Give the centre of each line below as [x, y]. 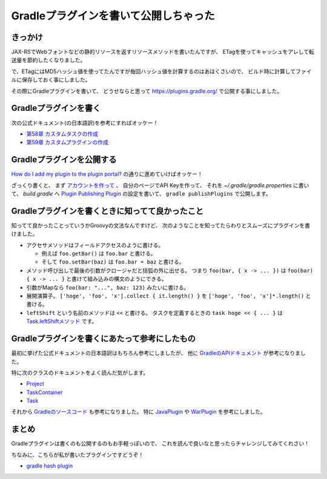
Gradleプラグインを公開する [64, 160]
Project [35, 384]
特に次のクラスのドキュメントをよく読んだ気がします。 [80, 372]
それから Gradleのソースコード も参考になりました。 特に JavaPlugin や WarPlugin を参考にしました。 [139, 412]
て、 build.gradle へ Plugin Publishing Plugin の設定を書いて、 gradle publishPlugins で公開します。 [141, 193]
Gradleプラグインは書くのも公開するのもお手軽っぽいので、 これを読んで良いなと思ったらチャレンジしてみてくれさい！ [160, 444]
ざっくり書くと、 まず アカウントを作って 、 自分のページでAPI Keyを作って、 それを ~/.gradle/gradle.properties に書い [160, 185]
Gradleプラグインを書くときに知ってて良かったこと [107, 211]
